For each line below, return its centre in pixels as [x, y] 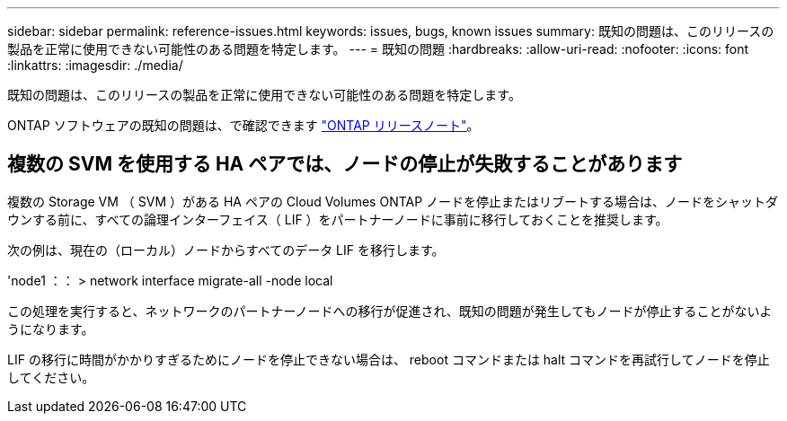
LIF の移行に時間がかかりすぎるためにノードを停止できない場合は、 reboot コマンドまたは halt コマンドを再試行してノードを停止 [389, 359]
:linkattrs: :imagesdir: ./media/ [95, 65]
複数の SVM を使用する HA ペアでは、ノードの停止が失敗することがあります [345, 164]
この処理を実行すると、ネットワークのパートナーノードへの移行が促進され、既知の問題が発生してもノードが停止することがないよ [390, 311]
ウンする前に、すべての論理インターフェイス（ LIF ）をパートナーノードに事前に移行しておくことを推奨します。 [338, 219]
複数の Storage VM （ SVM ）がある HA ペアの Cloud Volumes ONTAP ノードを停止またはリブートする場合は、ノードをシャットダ [393, 201]
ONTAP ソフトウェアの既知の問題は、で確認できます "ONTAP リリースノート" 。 [243, 125]
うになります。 [51, 329]
